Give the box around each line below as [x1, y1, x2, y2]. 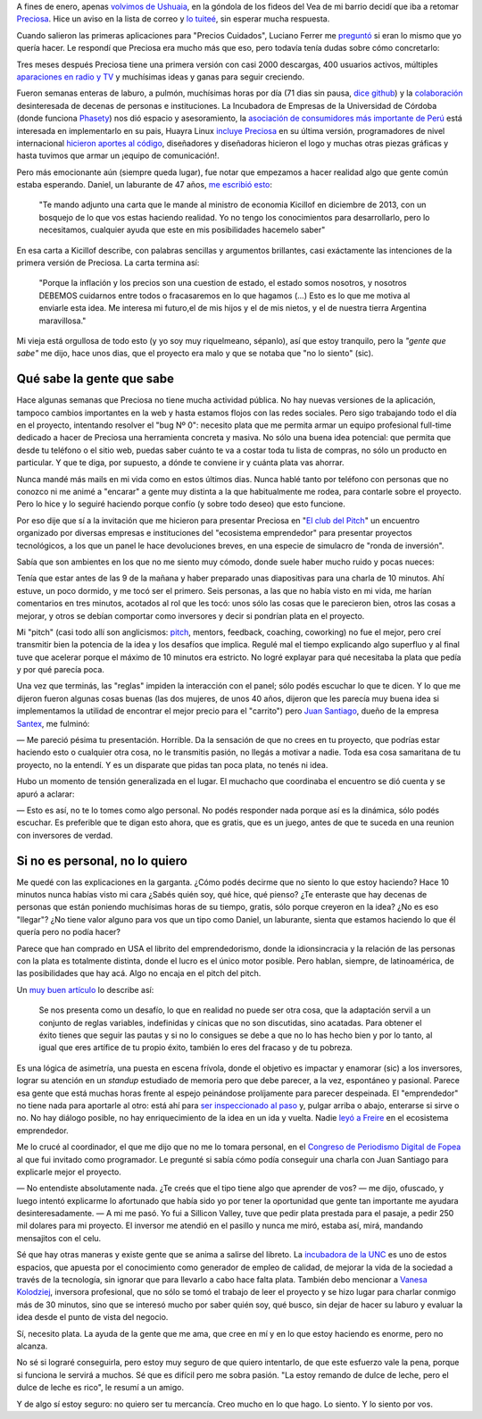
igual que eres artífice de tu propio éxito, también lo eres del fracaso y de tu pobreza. [38, 1042, 353, 1053]
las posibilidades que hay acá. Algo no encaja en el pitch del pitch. [16, 968, 262, 979]
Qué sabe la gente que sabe [16, 371, 174, 387]
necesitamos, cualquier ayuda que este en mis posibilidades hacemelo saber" [38, 224, 326, 236]
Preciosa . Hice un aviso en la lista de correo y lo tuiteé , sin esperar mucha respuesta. [16, 13, 330, 24]
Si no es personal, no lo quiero [16, 853, 187, 868]
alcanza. [16, 1340, 48, 1351]
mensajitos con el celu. [16, 1232, 102, 1243]
